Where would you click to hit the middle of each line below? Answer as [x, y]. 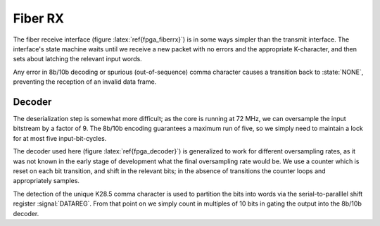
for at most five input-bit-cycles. [60, 138]
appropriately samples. [46, 181]
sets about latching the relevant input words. [77, 59]
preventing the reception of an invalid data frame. [85, 82]
